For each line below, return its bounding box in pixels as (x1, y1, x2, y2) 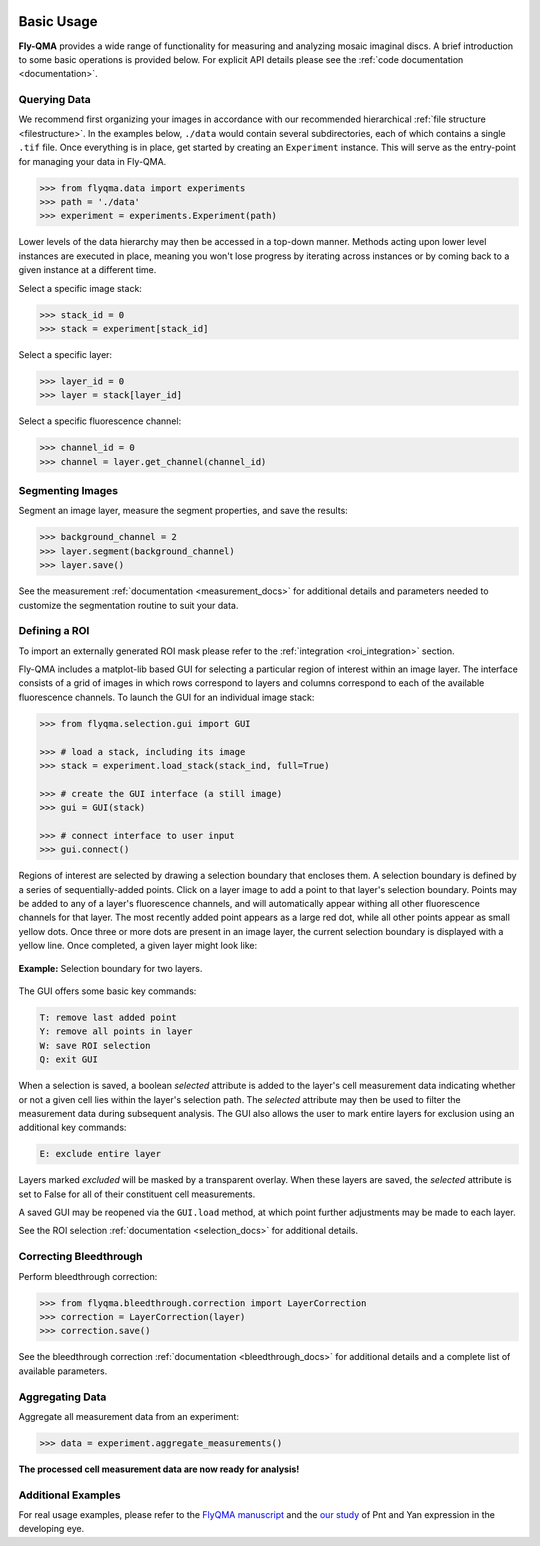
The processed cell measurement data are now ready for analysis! (18, 1463, 300, 1475)
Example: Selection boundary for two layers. (18, 962, 203, 974)
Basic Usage (18, 13, 98, 30)
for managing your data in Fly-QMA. (18, 155, 167, 167)
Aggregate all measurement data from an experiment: (18, 1410, 240, 1422)
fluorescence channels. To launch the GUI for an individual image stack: (18, 691, 315, 703)
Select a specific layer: (18, 348, 113, 360)
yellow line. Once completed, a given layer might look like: (18, 940, 258, 952)
